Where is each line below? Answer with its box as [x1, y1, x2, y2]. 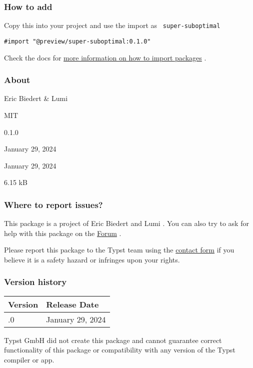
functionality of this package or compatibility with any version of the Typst [4, 344, 235, 355]
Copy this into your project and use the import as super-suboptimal [4, 20, 220, 30]
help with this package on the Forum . [4, 227, 121, 238]
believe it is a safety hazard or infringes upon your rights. [4, 254, 180, 264]
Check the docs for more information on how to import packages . [4, 52, 206, 62]
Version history [4, 275, 67, 288]
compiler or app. [4, 354, 54, 364]
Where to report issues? [4, 198, 103, 210]
